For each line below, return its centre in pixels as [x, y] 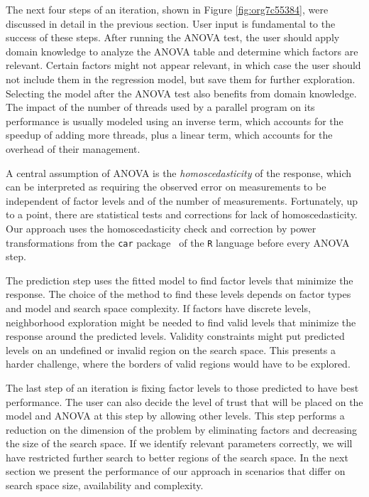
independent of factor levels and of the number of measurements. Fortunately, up [182, 200]
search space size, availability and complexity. [105, 485]
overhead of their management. [73, 148]
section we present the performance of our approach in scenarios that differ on [176, 471]
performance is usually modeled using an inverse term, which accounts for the [175, 121]
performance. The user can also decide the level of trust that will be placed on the [184, 401]
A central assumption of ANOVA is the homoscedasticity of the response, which [179, 172]
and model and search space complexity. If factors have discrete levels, [158, 308]
